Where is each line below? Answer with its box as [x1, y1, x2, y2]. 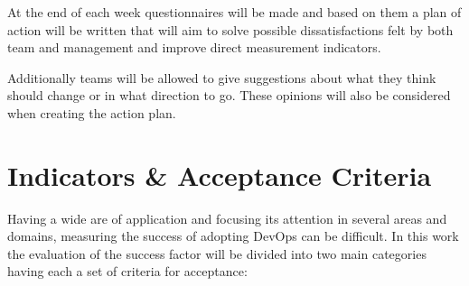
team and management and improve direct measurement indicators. [7, 38, 381, 57]
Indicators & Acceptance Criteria [7, 156, 432, 193]
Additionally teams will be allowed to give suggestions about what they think [7, 68, 436, 87]
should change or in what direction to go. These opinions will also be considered [7, 86, 451, 105]
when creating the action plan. [7, 103, 176, 122]
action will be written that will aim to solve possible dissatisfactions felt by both [7, 20, 454, 39]
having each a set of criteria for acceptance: [7, 262, 248, 281]
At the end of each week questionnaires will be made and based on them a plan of [7, 3, 462, 21]
